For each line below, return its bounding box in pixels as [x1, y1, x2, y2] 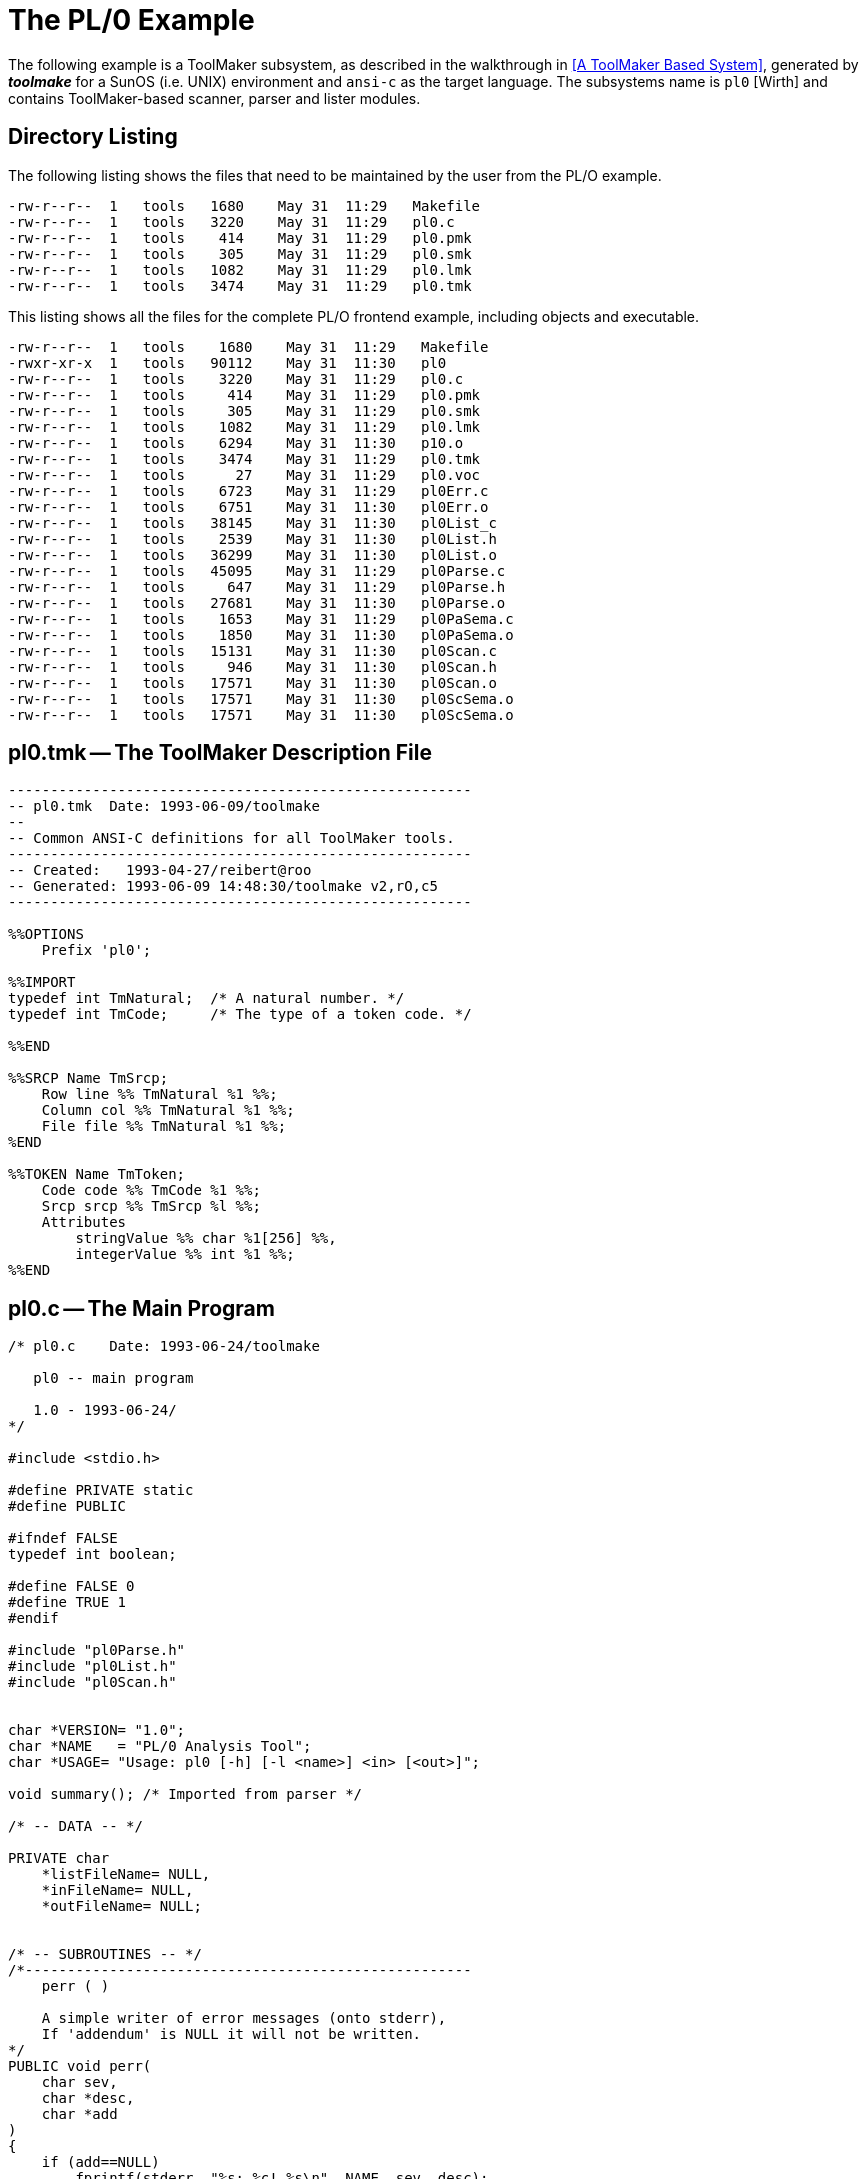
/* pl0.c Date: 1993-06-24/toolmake [8, 1338, 320, 1355]
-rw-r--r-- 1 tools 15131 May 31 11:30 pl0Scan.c [8, 642, 497, 659]
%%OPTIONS [8, 926, 84, 943]
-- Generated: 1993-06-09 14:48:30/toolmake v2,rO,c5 [8, 878, 438, 895]
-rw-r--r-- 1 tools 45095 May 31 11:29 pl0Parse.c [8, 562, 506, 579]
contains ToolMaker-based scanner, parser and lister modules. [8, 89, 421, 107]
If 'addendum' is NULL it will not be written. [41, 2026, 422, 2043]
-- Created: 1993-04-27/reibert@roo [8, 862, 312, 879]
